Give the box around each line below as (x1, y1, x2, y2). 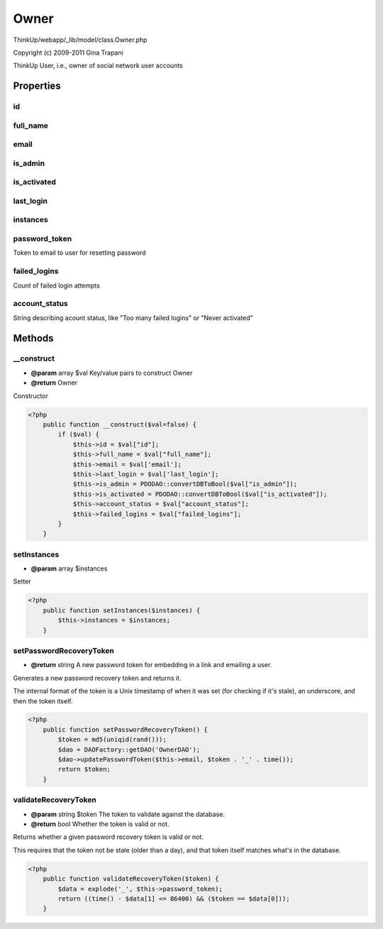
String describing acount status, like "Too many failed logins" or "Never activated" (13, 313, 253, 322)
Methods (13, 332, 54, 344)
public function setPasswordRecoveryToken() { (43, 725, 209, 734)
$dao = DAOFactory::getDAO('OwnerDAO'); (57, 745, 201, 754)
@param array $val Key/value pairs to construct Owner (30, 368, 193, 377)
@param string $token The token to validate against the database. (30, 810, 225, 818)
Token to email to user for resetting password (13, 248, 146, 257)
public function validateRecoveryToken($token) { (43, 875, 219, 883)
